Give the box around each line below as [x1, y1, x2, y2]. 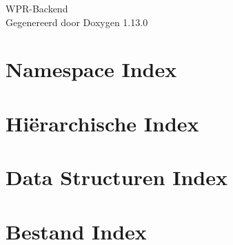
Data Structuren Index [6, 163, 227, 191]
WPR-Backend [6, 1, 68, 15]
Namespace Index [6, 55, 177, 83]
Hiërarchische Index [6, 109, 199, 137]
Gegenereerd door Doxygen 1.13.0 [6, 14, 148, 29]
